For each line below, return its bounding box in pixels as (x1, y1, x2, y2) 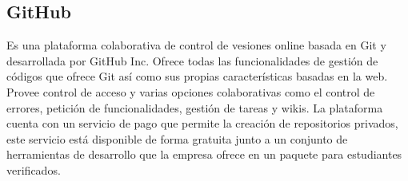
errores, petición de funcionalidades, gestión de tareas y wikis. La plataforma (6, 99, 383, 116)
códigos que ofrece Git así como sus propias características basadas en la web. (6, 68, 388, 85)
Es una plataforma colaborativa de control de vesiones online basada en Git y (6, 37, 386, 53)
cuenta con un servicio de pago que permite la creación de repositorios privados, (6, 115, 398, 132)
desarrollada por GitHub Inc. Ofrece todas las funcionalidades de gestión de (6, 52, 378, 69)
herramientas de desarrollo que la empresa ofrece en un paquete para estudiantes (6, 146, 402, 163)
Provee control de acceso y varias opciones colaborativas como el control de (6, 83, 375, 100)
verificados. (6, 161, 61, 178)
